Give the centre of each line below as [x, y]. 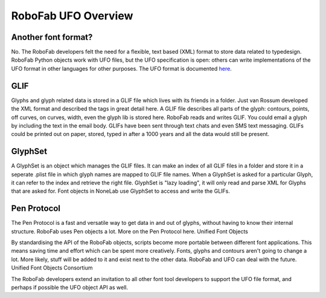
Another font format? [52, 37]
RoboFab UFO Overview [72, 16]
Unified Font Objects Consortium [52, 268]
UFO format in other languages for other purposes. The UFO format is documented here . [121, 68]
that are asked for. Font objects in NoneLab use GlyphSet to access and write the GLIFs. [121, 191]
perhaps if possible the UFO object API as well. [69, 288]
